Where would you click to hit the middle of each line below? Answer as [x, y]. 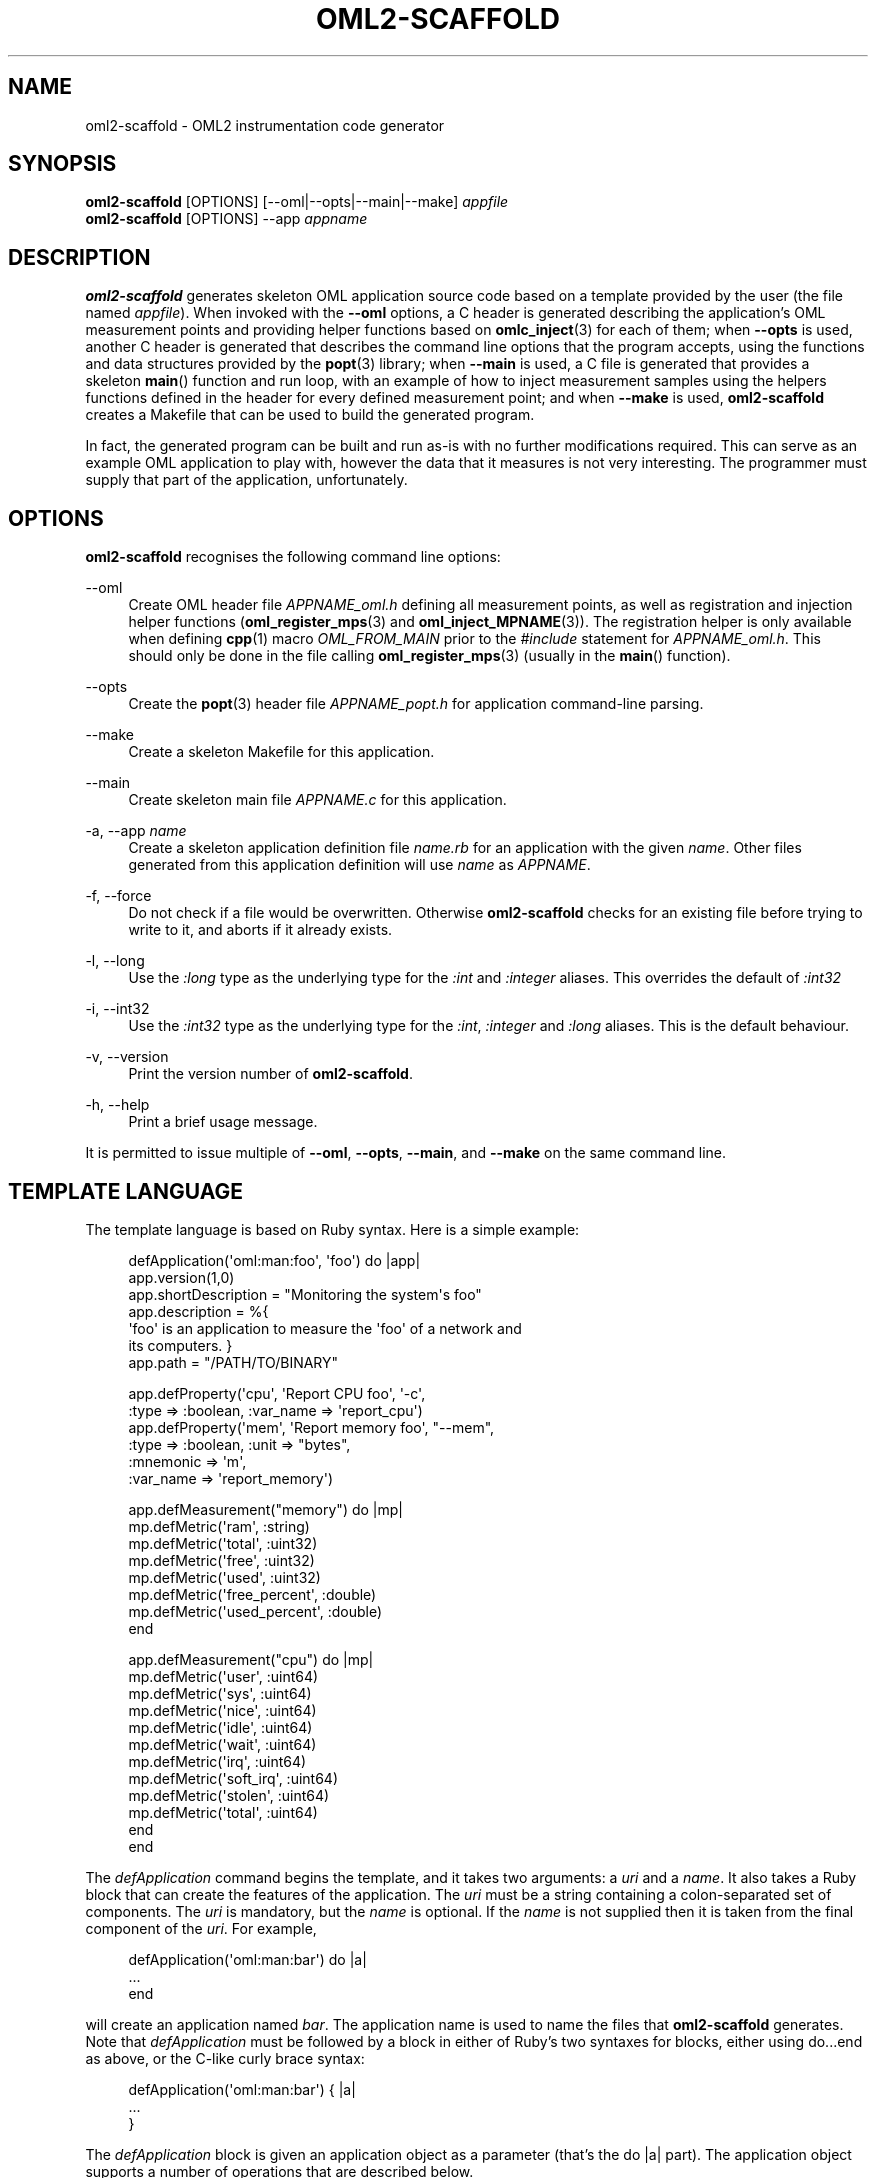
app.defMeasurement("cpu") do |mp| [251, 1659]
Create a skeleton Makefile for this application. [281, 752]
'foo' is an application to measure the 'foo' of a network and [325, 1328]
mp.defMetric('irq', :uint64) [217, 1761]
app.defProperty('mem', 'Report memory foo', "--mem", [311, 1427]
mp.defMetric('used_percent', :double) [255, 1611]
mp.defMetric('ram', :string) [219, 1526]
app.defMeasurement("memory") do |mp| [265, 1509]
